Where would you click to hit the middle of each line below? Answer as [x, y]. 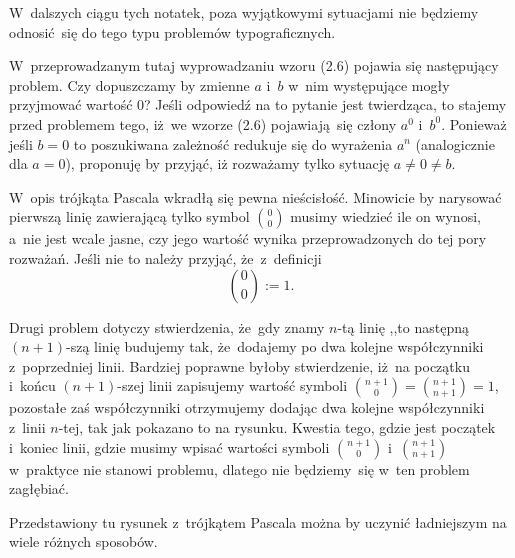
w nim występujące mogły [369, 84]
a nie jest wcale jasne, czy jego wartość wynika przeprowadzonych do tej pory [248, 238]
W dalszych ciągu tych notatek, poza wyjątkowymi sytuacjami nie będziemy [244, 12]
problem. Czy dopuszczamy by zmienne [129, 84]
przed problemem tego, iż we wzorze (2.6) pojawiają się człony [203, 123]
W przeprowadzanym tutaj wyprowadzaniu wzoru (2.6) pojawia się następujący [254, 65]
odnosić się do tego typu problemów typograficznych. [172, 31]
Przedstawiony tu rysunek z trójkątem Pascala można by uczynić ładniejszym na [258, 521]
